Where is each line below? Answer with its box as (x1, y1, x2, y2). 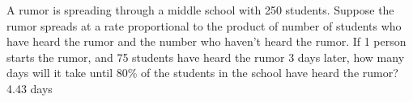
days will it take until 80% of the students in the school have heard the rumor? (6, 64, 398, 81)
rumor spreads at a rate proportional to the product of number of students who (6, 17, 402, 34)
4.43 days (6, 80, 53, 96)
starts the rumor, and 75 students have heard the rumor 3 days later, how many (6, 48, 405, 65)
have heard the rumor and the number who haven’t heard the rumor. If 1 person (6, 33, 407, 50)
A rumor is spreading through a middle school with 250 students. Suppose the (6, 2, 394, 18)
